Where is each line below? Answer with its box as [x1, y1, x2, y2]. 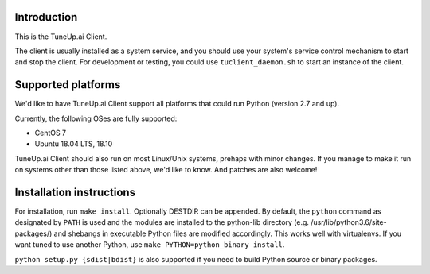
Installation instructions [14, 185, 135, 199]
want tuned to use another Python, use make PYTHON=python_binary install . [14, 240, 285, 249]
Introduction [14, 10, 78, 24]
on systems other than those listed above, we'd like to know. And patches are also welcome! [14, 165, 318, 175]
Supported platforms [14, 78, 121, 91]
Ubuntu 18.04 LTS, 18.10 [34, 139, 113, 149]
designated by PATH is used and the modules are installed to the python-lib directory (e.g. [14, 218, 310, 227]
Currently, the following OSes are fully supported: [14, 114, 178, 123]
